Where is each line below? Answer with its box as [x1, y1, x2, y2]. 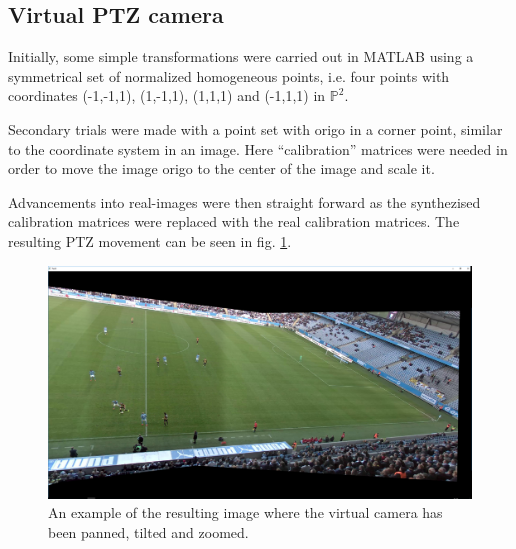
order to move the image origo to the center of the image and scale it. [8, 158, 435, 179]
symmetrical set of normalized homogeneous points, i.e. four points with [8, 65, 450, 86]
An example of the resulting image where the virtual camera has [48, 502, 443, 523]
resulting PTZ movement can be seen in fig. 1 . [8, 230, 292, 251]
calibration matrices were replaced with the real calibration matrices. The [8, 211, 460, 232]
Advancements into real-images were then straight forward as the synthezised [8, 191, 481, 212]
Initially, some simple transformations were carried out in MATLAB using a [8, 46, 474, 67]
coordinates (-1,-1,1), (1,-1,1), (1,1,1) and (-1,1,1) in [8, 85, 326, 106]
